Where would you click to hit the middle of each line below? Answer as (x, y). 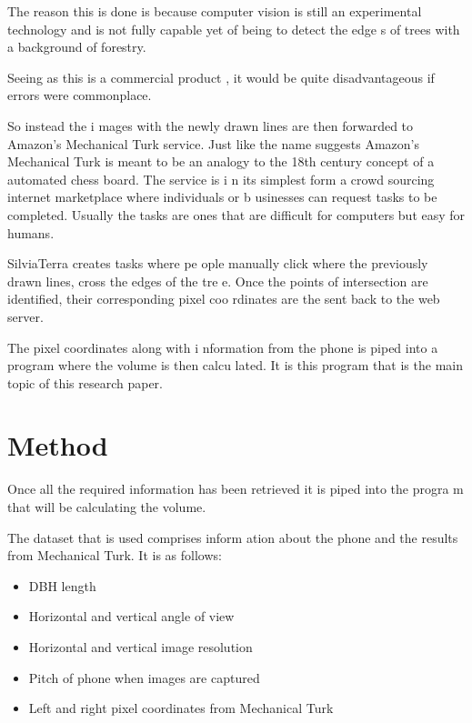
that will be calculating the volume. (107, 507)
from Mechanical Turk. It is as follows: (115, 555)
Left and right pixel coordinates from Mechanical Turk (181, 708)
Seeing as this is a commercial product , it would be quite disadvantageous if (221, 77)
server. (25, 316)
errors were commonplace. (80, 95)
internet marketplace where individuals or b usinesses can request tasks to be (222, 197)
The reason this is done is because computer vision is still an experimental (215, 11)
